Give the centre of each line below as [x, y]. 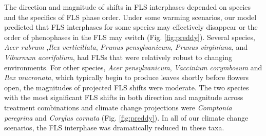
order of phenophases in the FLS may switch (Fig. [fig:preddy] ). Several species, [130, 37]
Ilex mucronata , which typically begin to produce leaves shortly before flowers [127, 77]
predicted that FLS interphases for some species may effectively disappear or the [131, 27]
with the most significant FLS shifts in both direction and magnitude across [124, 97]
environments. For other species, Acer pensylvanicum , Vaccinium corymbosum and [133, 67]
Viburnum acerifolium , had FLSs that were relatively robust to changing [118, 57]
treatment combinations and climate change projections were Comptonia [118, 107]
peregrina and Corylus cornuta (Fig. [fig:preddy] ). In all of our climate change [126, 117]
